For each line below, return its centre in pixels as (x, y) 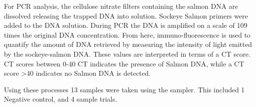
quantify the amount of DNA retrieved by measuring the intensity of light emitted (128, 44)
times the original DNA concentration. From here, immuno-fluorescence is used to (127, 34)
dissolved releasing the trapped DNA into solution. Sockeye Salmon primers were (126, 15)
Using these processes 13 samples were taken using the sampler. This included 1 (124, 89)
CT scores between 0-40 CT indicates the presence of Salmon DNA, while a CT (124, 63)
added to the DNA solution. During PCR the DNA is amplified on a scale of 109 (126, 25)
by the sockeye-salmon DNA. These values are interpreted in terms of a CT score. (127, 53)
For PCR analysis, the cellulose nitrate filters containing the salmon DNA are (121, 6)
